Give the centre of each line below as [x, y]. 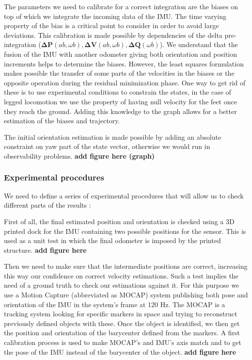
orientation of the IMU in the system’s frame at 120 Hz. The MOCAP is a [115, 304]
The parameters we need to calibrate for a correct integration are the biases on [121, 6]
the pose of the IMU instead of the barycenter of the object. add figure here [120, 352]
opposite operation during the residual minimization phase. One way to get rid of [125, 82]
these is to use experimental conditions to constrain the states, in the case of [118, 92]
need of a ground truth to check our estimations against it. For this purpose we [122, 285]
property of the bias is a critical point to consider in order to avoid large [111, 25]
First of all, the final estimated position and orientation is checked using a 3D [119, 221]
